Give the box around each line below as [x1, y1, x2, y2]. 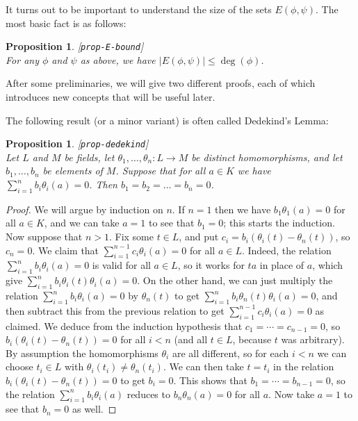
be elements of [42, 163, 103, 178]
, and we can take [44, 215, 120, 230]
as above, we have [80, 52, 156, 67]
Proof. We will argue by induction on [6, 201, 163, 216]
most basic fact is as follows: [6, 15, 127, 30]
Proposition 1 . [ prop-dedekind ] [6, 136, 149, 151]
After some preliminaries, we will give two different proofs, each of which [6, 76, 316, 90]
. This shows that [173, 373, 247, 387]
